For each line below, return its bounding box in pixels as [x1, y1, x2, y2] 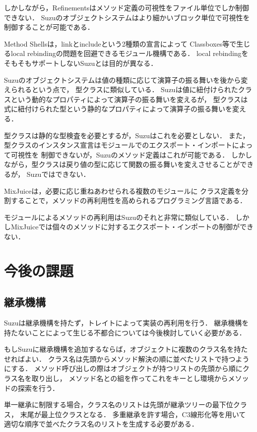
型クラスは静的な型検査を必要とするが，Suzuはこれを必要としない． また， [4, 130, 250, 140]
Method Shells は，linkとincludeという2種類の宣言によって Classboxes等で [4, 38, 237, 49]
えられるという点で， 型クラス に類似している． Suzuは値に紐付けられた [4, 84, 238, 95]
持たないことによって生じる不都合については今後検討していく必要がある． [4, 327, 246, 337]
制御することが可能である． [4, 22, 94, 32]
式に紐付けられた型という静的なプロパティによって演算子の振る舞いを [4, 104, 233, 114]
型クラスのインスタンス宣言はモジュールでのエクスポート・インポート [4, 140, 232, 150]
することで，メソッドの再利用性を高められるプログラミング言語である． [10, 195, 247, 206]
